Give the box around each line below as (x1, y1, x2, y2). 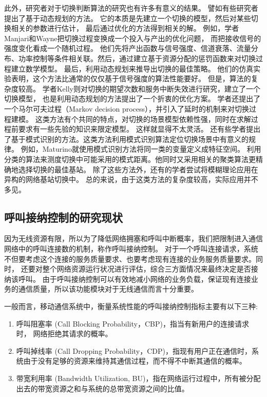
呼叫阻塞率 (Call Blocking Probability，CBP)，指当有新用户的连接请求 (16, 318, 249, 329)
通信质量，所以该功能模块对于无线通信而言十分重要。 (18, 283, 198, 294)
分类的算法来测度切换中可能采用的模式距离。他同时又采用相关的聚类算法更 (4, 153, 256, 164)
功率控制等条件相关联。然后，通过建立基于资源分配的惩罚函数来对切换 (18, 52, 256, 63)
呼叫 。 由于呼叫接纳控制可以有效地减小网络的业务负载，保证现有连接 (18, 273, 251, 284)
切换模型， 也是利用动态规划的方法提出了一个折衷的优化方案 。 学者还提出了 (4, 93, 261, 104)
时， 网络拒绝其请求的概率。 (16, 328, 112, 339)
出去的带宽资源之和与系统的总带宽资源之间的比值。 (16, 383, 189, 393)
